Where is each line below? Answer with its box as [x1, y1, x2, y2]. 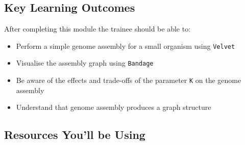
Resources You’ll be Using [4, 127, 145, 142]
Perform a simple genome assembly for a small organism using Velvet [16, 40, 235, 51]
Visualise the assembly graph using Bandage [16, 57, 154, 68]
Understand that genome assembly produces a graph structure [16, 102, 211, 112]
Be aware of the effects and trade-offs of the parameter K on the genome [16, 74, 241, 85]
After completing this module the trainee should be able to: [4, 23, 191, 34]
